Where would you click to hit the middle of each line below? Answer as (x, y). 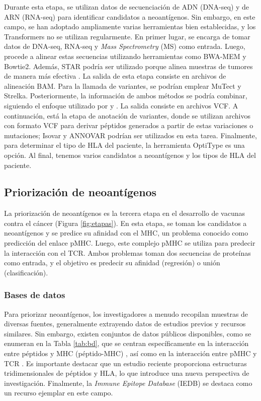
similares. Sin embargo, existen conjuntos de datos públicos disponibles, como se (128, 333)
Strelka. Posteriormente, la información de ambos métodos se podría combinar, (126, 96)
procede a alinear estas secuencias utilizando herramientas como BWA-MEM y (125, 56)
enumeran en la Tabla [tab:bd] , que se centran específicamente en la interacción (126, 343)
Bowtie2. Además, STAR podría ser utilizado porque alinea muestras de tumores (128, 66)
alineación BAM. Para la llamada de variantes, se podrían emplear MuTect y (123, 85)
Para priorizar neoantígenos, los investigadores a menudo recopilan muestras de (126, 313)
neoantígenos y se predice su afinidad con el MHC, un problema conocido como (126, 233)
